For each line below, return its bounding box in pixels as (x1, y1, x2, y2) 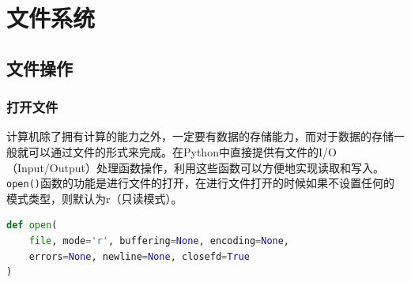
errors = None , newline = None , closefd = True (28, 250, 250, 262)
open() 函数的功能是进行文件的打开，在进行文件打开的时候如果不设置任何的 (6, 175, 394, 191)
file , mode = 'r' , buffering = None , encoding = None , (28, 235, 290, 246)
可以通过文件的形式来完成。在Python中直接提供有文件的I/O (28, 143, 337, 160)
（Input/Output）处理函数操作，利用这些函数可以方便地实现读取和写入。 (6, 159, 384, 175)
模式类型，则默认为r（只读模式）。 (6, 190, 183, 206)
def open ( (6, 220, 58, 231)
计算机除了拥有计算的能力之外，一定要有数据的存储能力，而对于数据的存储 (6, 128, 394, 145)
